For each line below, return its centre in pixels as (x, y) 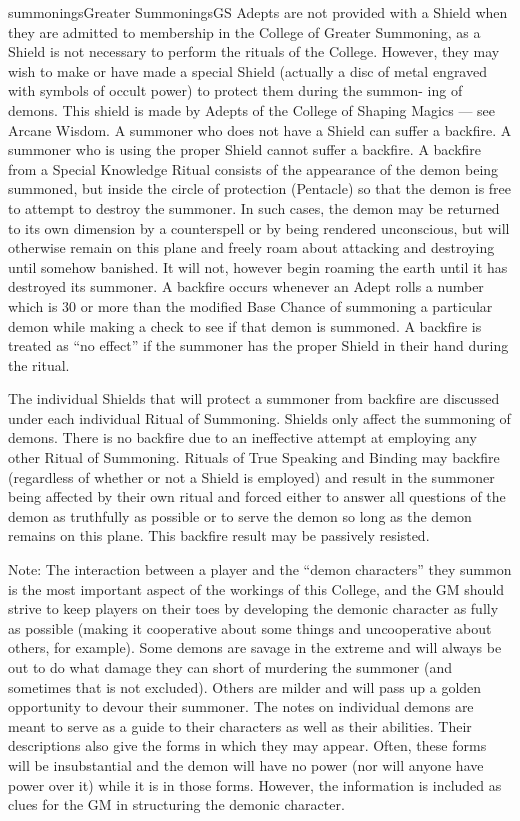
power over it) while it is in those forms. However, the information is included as (255, 784)
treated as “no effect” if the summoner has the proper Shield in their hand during (258, 345)
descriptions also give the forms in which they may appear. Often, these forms (247, 745)
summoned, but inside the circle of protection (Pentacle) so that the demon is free (260, 188)
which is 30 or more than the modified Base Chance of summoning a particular (250, 305)
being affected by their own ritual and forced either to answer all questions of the (257, 496)
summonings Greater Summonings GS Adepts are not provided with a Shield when (258, 12)
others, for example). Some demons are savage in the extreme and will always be (255, 647)
